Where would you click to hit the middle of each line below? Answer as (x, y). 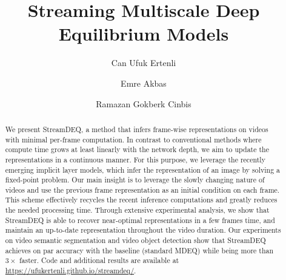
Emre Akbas (144, 83)
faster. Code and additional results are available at (99, 260)
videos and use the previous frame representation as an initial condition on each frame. (142, 189)
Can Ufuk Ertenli (144, 63)
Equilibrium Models (144, 34)
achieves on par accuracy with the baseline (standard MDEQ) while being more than (139, 250)
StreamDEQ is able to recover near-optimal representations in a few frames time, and (140, 220)
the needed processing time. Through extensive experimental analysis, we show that (137, 210)
